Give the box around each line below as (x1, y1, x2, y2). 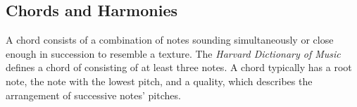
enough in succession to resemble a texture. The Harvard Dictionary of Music (6, 46, 341, 61)
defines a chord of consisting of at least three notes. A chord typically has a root (6, 60, 352, 75)
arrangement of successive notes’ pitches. (6, 87, 181, 102)
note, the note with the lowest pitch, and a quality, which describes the (6, 73, 313, 88)
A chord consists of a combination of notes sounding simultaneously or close (6, 32, 334, 47)
